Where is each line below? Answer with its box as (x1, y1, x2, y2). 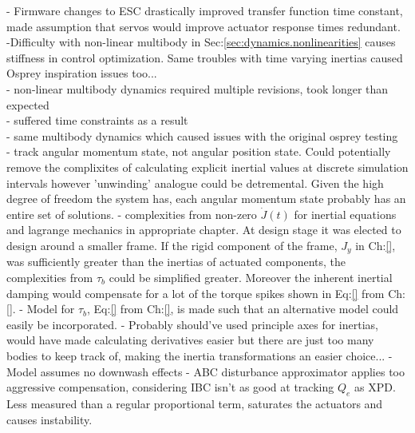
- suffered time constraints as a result (6, 112, 188, 129)
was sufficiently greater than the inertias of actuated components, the (6, 253, 346, 270)
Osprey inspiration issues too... (6, 65, 157, 81)
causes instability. (6, 411, 93, 427)
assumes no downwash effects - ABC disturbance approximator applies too (40, 363, 405, 379)
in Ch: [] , (355, 236, 396, 253)
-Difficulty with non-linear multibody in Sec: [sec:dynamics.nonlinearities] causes (6, 34, 396, 50)
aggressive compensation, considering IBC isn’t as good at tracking (6, 379, 334, 395)
